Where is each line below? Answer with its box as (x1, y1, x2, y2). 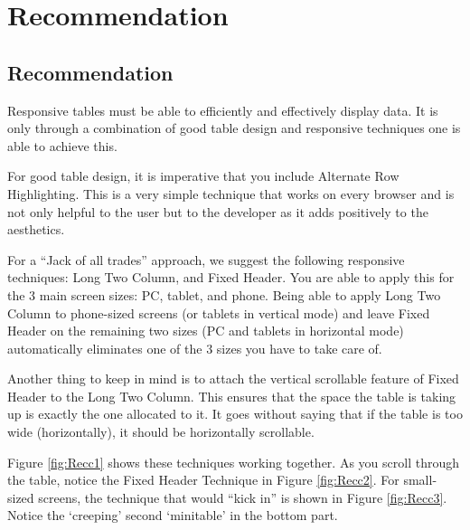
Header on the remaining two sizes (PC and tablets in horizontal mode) (7, 321, 404, 340)
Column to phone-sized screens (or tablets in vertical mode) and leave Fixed (7, 303, 430, 322)
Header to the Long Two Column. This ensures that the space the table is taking (7, 386, 456, 405)
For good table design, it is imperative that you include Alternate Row (7, 166, 399, 185)
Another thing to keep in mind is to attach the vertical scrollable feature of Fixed (7, 369, 459, 388)
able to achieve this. (7, 136, 117, 155)
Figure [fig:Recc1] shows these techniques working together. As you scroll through (7, 452, 459, 471)
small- (403, 470, 437, 489)
